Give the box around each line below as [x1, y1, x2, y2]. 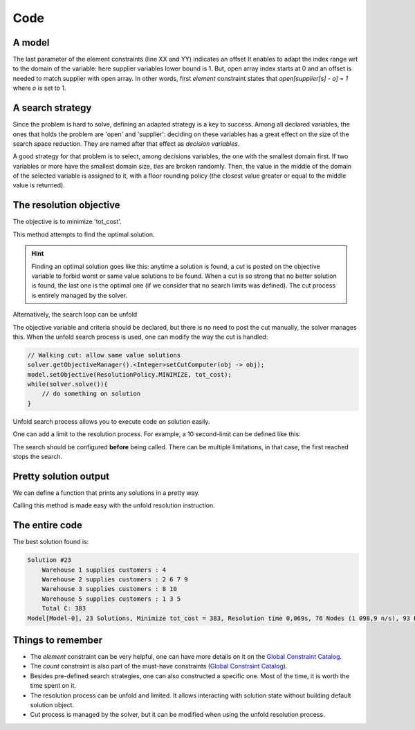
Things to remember [12, 634, 103, 646]
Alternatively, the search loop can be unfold [12, 310, 138, 319]
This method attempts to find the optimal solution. [12, 230, 155, 238]
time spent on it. [30, 682, 76, 690]
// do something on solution [41, 390, 141, 397]
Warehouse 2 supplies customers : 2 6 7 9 [41, 575, 188, 583]
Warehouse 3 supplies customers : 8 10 [41, 585, 178, 593]
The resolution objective [12, 199, 120, 211]
